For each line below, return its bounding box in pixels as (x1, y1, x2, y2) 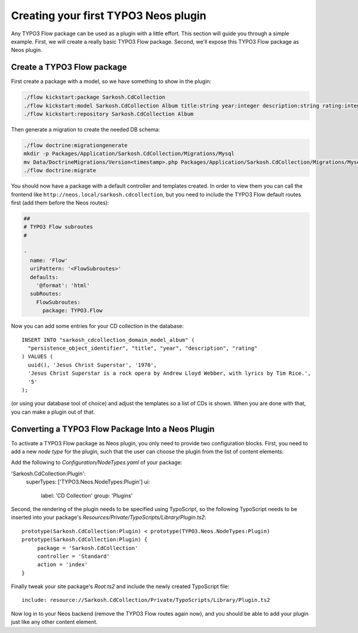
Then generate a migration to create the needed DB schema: (11, 126, 161, 133)
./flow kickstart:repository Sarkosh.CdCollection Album (23, 111, 194, 117)
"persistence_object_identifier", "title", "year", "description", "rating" (27, 344, 258, 351)
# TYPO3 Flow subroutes (23, 224, 94, 230)
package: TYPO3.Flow (42, 307, 103, 314)
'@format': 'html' (36, 282, 90, 289)
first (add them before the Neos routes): (11, 199, 110, 206)
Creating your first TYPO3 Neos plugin (11, 9, 206, 22)
